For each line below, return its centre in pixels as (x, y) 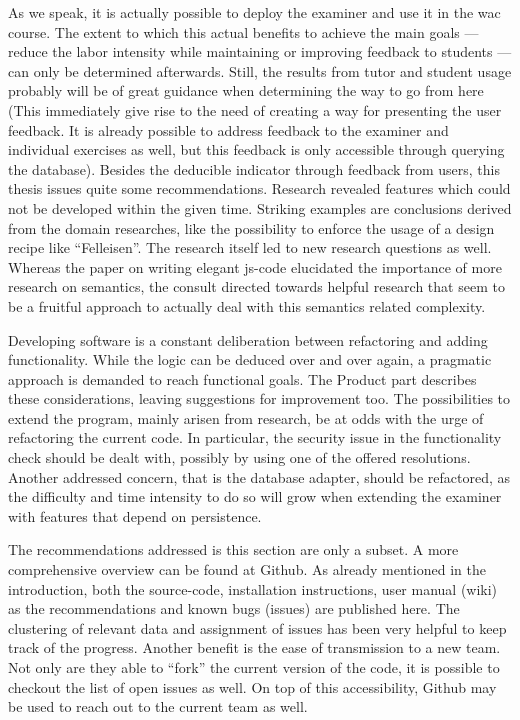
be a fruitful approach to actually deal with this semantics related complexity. (247, 305)
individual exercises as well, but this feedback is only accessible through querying (256, 149)
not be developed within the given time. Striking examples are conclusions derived (260, 207)
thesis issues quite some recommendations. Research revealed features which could (259, 188)
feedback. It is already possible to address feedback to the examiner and (228, 129)
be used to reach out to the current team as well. (158, 706)
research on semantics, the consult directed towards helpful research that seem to (256, 286)
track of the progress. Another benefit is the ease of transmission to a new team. (254, 647)
